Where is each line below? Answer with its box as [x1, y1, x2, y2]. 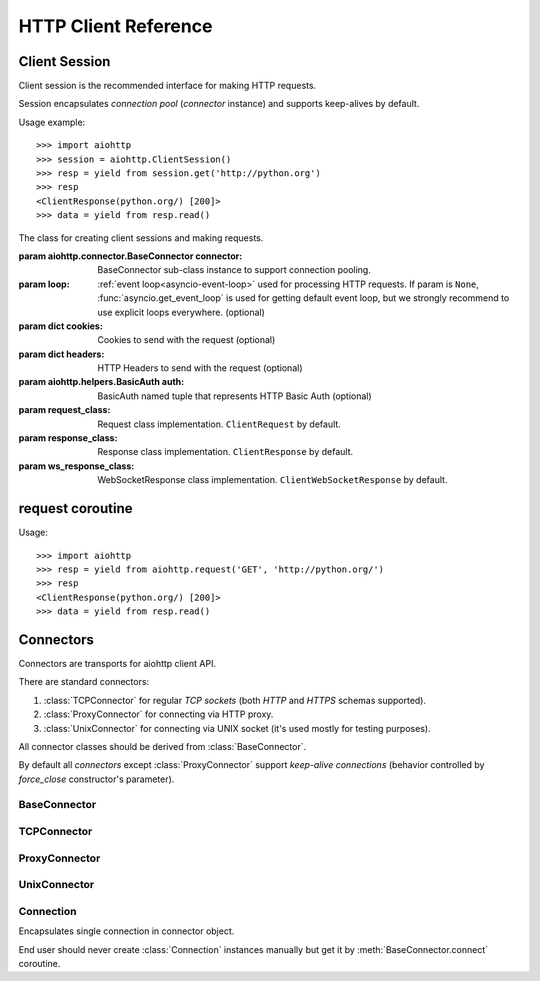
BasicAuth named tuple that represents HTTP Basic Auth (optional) [97, 390, 372, 402]
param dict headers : [18, 348, 105, 360]
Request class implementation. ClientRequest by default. [97, 418, 342, 430]
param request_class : [18, 404, 111, 416]
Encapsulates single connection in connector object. [18, 925, 235, 937]
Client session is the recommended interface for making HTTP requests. [18, 80, 317, 92]
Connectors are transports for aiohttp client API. [18, 657, 217, 669]
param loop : [18, 278, 70, 290]
